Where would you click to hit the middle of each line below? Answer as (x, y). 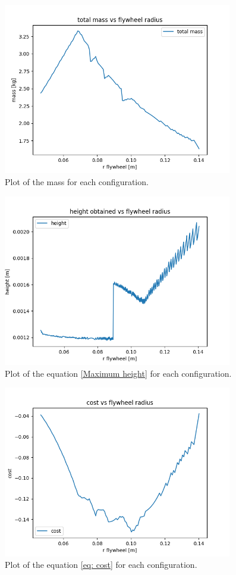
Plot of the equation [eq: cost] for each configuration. (101, 565)
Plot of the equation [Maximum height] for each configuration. (118, 373)
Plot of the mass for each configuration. (77, 182)
